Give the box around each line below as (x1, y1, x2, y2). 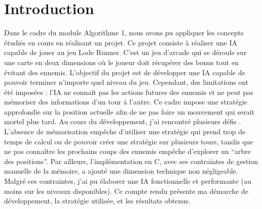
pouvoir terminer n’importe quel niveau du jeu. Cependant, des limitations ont (4, 77, 249, 87)
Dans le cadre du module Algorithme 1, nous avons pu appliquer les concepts (4, 27, 244, 38)
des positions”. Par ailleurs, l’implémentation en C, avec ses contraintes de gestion (4, 155, 258, 166)
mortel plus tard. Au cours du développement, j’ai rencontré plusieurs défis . (4, 116, 241, 127)
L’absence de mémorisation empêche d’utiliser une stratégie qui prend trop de (4, 126, 246, 137)
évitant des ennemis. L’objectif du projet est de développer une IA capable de (4, 67, 245, 77)
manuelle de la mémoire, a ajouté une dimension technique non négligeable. (4, 166, 238, 176)
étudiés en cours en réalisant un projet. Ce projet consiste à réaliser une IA (4, 37, 237, 47)
